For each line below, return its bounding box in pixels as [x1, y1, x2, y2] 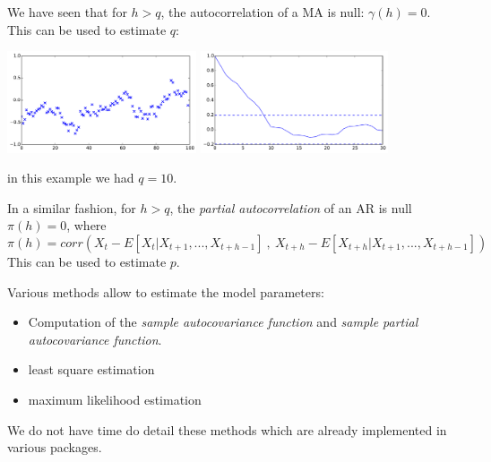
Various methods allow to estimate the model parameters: [7, 282, 324, 301]
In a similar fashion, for [7, 198, 136, 217]
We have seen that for [7, 3, 127, 21]
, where [66, 216, 107, 235]
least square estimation [28, 360, 155, 379]
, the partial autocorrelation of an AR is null [169, 198, 412, 217]
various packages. [7, 438, 102, 457]
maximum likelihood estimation [28, 389, 202, 408]
